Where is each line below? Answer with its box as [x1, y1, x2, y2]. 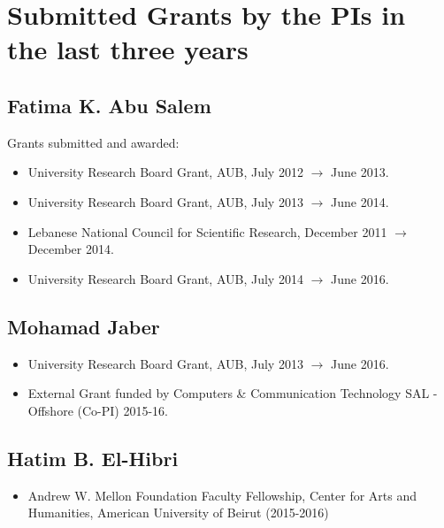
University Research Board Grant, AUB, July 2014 [27, 269, 303, 287]
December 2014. [27, 240, 114, 258]
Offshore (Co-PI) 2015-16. [27, 401, 168, 419]
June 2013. [330, 163, 389, 181]
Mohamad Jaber [7, 312, 160, 340]
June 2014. [330, 192, 389, 210]
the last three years [7, 31, 249, 67]
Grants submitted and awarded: [7, 133, 180, 151]
